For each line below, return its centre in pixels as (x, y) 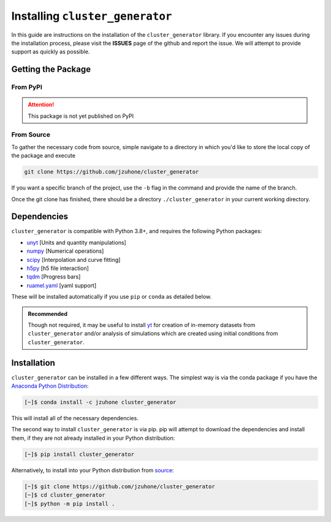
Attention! (41, 105)
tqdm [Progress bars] (54, 277)
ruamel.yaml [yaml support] (62, 285)
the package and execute (44, 156)
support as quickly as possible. (51, 52)
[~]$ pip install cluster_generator (79, 454)
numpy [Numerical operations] (65, 251)
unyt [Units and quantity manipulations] (77, 242)
